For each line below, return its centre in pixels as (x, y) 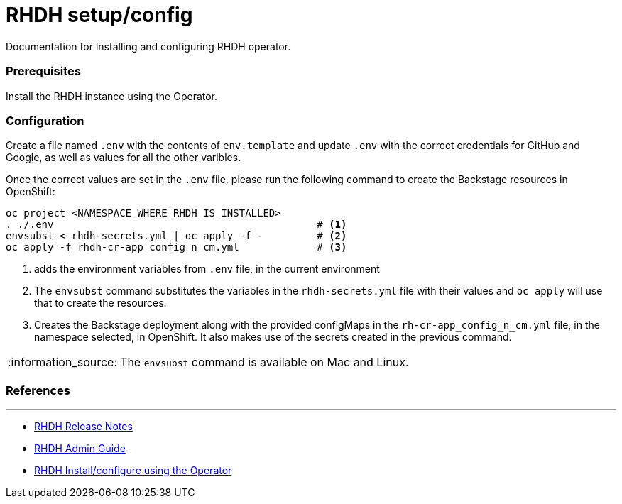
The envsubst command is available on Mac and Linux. (264, 362)
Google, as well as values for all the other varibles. (124, 158)
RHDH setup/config (99, 15)
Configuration (45, 120)
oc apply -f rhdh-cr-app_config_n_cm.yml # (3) (176, 247)
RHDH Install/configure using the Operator (133, 470)
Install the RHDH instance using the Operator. (112, 96)
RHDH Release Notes (83, 426)
